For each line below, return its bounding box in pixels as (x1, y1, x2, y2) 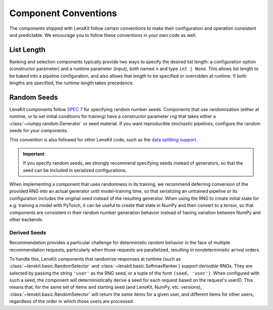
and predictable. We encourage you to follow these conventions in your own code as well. (9, 32, 197, 38)
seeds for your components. (9, 128, 68, 134)
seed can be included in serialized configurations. (23, 167, 127, 173)
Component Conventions (9, 8, 117, 19)
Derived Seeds (9, 229, 47, 236)
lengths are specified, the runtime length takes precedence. (9, 80, 134, 86)
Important (23, 150, 45, 157)
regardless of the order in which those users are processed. (9, 298, 134, 304)
